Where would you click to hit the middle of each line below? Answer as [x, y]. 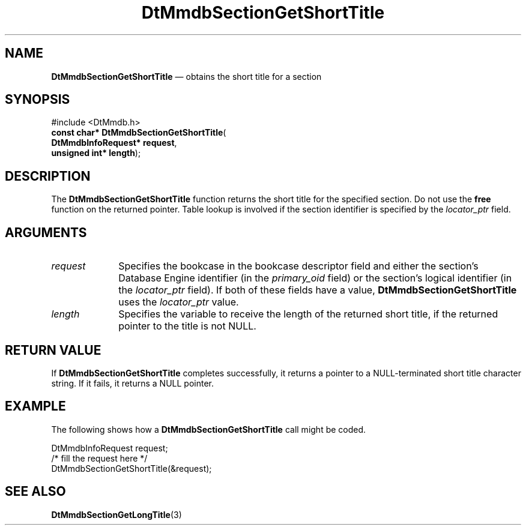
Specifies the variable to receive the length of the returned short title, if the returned [308, 314]
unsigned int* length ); [96, 153]
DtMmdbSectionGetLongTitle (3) [116, 514]
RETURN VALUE [53, 350]
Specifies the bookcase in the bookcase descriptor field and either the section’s [298, 266]
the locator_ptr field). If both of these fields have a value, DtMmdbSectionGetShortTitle [318, 290]
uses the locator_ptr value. [179, 302]
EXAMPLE [35, 406]
